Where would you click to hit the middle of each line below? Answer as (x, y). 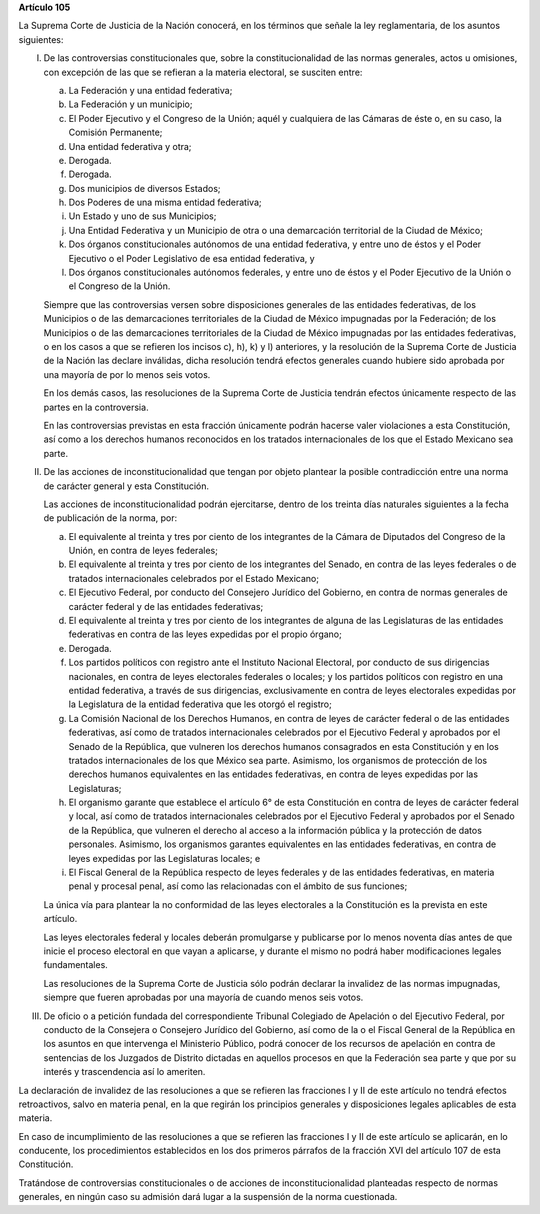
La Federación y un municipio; (130, 104)
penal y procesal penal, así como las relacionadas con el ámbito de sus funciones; (238, 886)
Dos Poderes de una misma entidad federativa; (165, 202)
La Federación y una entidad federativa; (150, 90)
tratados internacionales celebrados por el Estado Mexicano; (194, 578)
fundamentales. (76, 965)
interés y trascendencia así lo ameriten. (124, 1072)
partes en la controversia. (96, 407)
